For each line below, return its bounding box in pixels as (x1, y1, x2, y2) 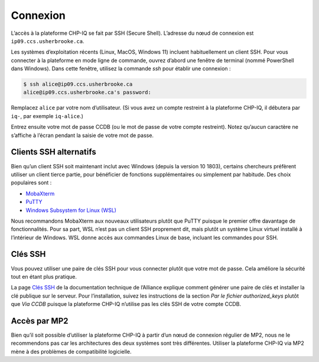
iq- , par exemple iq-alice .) (11, 112, 84, 119)
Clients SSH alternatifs (11, 147, 97, 157)
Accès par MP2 (11, 316, 69, 326)
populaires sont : (11, 179, 52, 186)
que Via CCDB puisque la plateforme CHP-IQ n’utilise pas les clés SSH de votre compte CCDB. (11, 301, 242, 308)
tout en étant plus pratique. (11, 273, 77, 280)
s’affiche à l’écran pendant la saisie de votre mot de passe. (11, 132, 154, 139)
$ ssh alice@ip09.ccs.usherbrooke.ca (23, 81, 133, 88)
